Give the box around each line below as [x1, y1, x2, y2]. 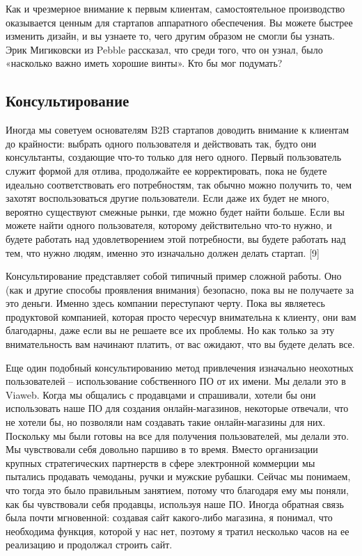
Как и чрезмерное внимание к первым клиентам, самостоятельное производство [6, 1, 345, 15]
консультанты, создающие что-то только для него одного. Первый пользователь [6, 150, 342, 164]
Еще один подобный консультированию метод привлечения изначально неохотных [6, 360, 354, 374]
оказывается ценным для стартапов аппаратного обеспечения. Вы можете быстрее [6, 15, 353, 29]
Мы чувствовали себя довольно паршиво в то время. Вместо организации [6, 442, 318, 456]
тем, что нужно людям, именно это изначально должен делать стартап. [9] [6, 245, 320, 260]
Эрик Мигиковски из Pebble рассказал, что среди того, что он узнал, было [6, 42, 323, 56]
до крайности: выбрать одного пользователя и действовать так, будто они [6, 136, 317, 150]
